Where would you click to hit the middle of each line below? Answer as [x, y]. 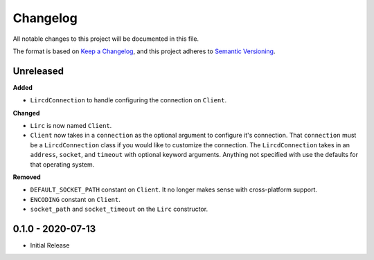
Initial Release [50, 245]
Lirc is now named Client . [71, 126]
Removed [27, 177]
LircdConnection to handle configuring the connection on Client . [128, 100]
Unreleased [38, 71]
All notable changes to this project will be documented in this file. [106, 39]
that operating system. [62, 164]
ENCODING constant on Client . [75, 199]
